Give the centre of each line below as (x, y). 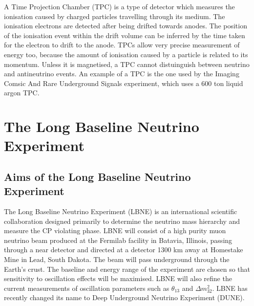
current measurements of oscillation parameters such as (87, 288)
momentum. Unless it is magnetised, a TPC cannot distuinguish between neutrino (127, 64)
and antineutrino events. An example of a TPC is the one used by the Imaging (122, 74)
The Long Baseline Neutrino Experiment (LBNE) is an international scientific (121, 211)
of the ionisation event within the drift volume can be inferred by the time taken (125, 35)
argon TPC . (22, 93)
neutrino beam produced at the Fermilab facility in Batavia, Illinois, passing (118, 240)
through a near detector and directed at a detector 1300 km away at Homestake (124, 250)
